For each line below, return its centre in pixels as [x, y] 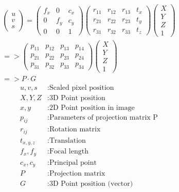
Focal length [69, 152]
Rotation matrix [75, 130]
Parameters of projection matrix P [103, 117]
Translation [67, 140]
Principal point [73, 162]
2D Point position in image [92, 108]
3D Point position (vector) [91, 184]
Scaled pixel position [82, 88]
